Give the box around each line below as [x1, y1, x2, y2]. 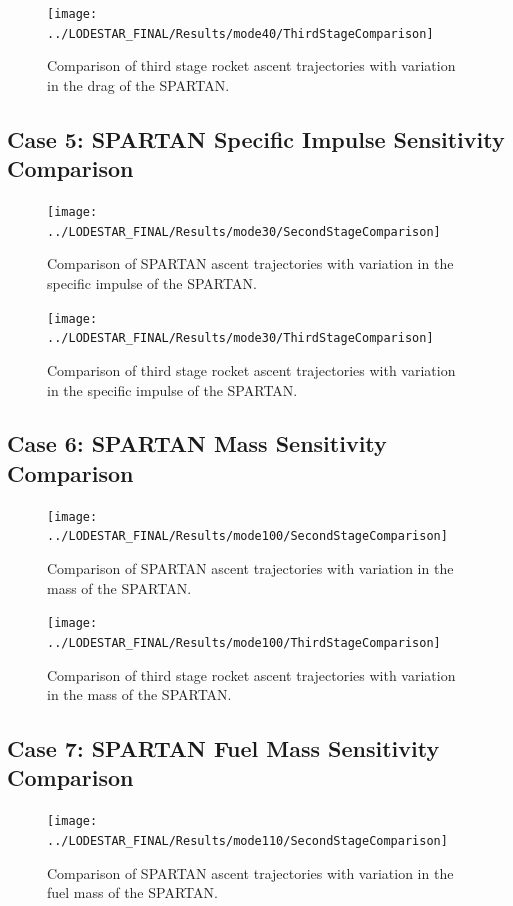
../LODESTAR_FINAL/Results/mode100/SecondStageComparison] [47, 529, 448, 544]
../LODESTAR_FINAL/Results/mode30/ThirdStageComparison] [47, 331, 434, 346]
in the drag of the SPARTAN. [47, 74, 230, 95]
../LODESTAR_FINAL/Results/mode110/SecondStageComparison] [47, 833, 448, 848]
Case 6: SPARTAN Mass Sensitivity [7, 428, 387, 459]
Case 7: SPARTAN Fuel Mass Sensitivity [7, 733, 440, 764]
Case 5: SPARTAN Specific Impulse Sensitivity [7, 123, 505, 154]
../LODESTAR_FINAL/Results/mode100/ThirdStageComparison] [47, 635, 441, 650]
